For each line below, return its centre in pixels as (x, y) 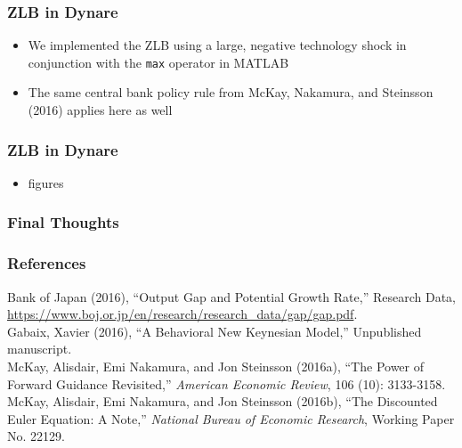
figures (46, 182)
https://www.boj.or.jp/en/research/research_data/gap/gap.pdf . (182, 314)
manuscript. (40, 349)
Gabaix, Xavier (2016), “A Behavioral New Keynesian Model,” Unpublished (215, 331)
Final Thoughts (63, 222)
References (47, 263)
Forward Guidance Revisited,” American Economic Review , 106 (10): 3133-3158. (227, 383)
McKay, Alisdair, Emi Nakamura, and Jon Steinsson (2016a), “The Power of (216, 366)
